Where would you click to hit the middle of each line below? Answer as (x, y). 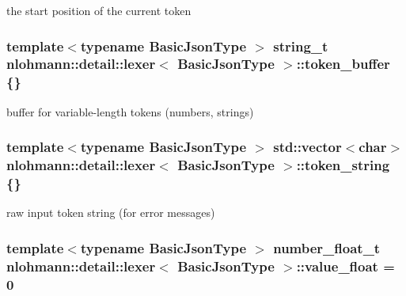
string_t (301, 46)
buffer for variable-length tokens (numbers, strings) (130, 111)
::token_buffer (343, 64)
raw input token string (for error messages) (111, 213)
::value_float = (345, 266)
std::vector (307, 147)
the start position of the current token (99, 10)
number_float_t (327, 247)
